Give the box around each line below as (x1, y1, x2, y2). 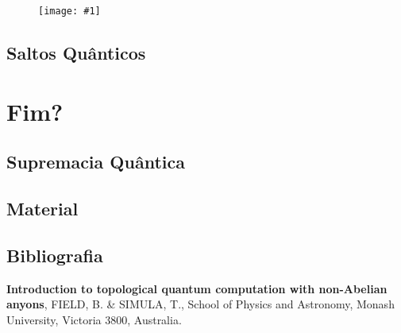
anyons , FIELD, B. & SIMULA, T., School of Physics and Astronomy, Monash (6, 296, 395, 312)
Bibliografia (6, 242, 103, 267)
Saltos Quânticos (6, 41, 146, 65)
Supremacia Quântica (6, 149, 185, 174)
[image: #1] (38, 6, 101, 17)
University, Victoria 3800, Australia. (6, 311, 182, 327)
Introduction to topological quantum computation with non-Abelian (6, 280, 388, 296)
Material (6, 196, 79, 220)
